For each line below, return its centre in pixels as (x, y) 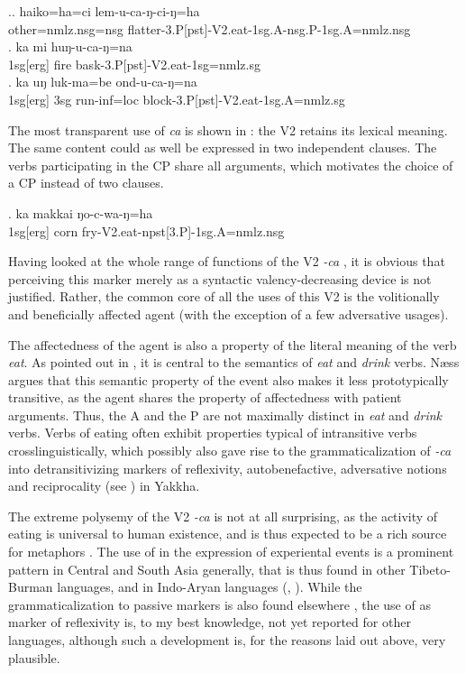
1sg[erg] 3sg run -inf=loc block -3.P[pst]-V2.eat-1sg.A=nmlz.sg (177, 99)
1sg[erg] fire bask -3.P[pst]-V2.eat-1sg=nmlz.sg (134, 64)
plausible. (34, 657)
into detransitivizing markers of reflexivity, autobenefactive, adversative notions (228, 468)
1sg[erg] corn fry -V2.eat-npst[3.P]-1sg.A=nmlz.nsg (146, 230)
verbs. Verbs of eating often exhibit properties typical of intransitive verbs (213, 433)
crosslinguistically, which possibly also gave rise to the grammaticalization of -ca (230, 451)
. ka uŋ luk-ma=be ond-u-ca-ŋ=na (103, 82)
